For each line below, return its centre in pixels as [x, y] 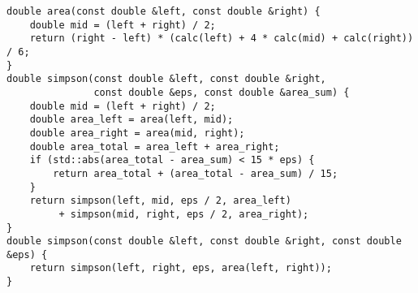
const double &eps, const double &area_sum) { [222, 92]
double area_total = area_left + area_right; [155, 146]
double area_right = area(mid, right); [137, 133]
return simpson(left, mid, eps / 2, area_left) [160, 201]
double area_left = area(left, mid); [131, 120]
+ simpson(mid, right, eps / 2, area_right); [184, 214]
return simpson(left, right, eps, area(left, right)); [181, 268]
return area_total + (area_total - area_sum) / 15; [196, 173]
